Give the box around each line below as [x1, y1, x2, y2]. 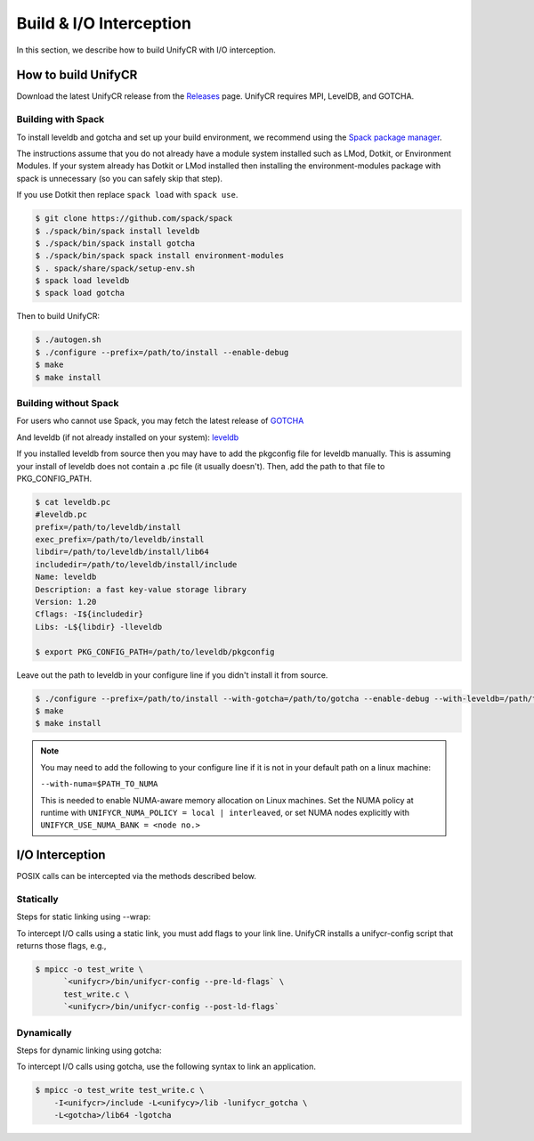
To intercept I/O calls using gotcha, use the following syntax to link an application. [16, 1061, 316, 1072]
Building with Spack [16, 113, 105, 126]
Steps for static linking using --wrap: [16, 911, 151, 922]
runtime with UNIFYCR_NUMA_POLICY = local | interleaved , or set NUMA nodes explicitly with [40, 807, 409, 818]
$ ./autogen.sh [35, 335, 101, 345]
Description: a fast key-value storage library [35, 584, 247, 594]
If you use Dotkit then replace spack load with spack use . [16, 190, 239, 200]
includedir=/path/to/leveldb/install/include [35, 559, 238, 569]
